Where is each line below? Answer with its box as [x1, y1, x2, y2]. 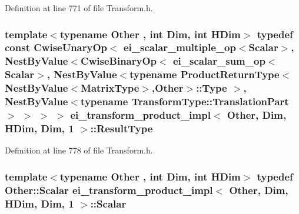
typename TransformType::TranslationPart [81, 94, 289, 109]
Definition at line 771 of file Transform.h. [5, 2, 153, 14]
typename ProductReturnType [129, 67, 280, 82]
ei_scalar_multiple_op [123, 40, 236, 55]
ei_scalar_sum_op [172, 53, 265, 68]
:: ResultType [90, 121, 153, 135]
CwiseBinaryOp [81, 53, 157, 68]
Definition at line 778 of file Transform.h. [5, 144, 153, 156]
